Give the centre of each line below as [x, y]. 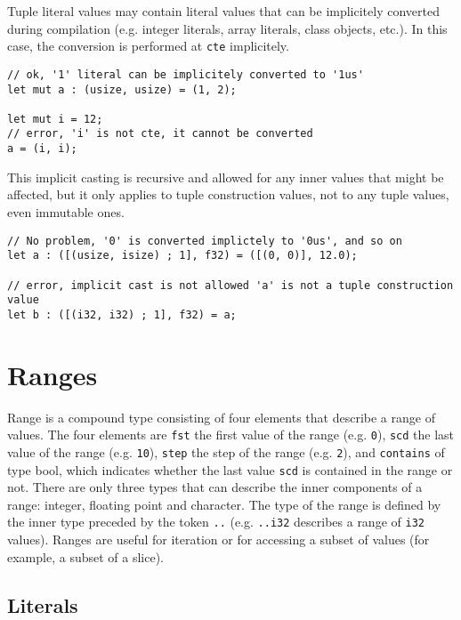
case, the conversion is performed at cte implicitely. [148, 46]
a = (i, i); [42, 149]
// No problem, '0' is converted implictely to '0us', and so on [205, 241]
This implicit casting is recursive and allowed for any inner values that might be [226, 177]
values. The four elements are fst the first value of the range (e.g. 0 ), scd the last [231, 435]
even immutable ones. [66, 211]
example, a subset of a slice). [85, 556]
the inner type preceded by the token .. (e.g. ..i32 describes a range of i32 [216, 522]
